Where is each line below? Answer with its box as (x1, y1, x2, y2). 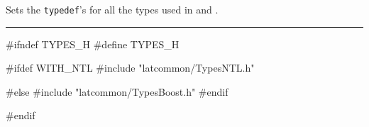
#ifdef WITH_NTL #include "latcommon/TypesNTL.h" (6, 60, 255, 75)
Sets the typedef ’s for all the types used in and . (6, 2, 219, 16)
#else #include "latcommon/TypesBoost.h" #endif (6, 84, 228, 99)
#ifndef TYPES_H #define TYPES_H (6, 36, 180, 51)
